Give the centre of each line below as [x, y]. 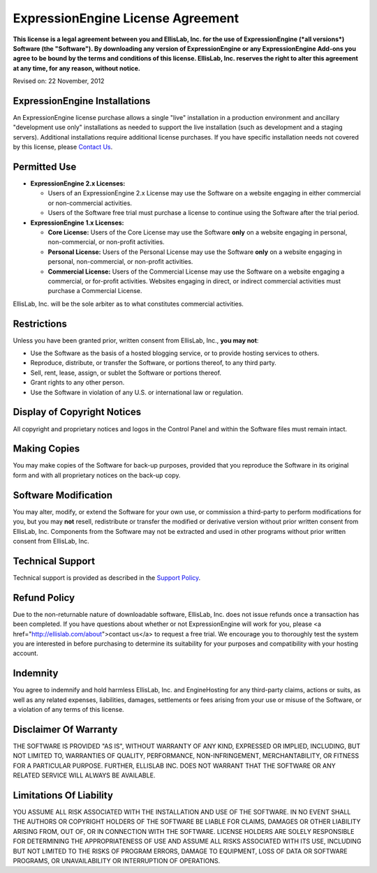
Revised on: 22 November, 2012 [59, 81]
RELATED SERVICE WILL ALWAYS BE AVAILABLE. [84, 775]
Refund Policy [44, 598]
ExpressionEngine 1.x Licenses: [77, 223]
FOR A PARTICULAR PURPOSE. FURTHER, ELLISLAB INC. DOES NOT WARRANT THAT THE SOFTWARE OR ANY [175, 766]
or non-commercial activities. [90, 203]
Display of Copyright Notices [77, 412]
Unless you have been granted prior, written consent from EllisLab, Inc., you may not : [136, 340]
